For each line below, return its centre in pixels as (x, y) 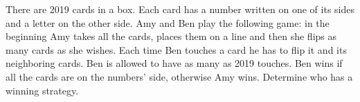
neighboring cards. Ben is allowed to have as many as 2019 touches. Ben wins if (174, 63)
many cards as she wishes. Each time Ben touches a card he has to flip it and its (176, 49)
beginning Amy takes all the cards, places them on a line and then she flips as (171, 36)
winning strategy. (42, 90)
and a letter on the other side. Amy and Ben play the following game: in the (168, 22)
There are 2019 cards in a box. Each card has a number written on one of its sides (180, 9)
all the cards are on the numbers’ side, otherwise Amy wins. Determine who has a (179, 76)
